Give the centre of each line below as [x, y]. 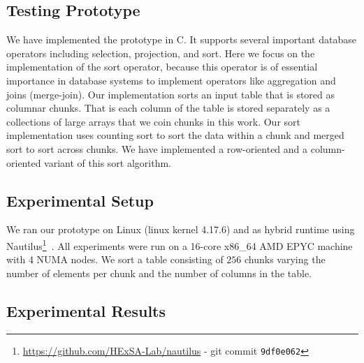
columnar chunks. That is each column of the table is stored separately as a [168, 108]
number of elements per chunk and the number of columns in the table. [159, 273]
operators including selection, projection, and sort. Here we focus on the [161, 53]
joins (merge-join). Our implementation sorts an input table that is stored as [171, 94]
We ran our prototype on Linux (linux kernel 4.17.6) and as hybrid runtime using [181, 229]
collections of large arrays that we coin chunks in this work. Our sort [153, 121]
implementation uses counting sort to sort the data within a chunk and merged [175, 135]
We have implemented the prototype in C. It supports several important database [181, 39]
